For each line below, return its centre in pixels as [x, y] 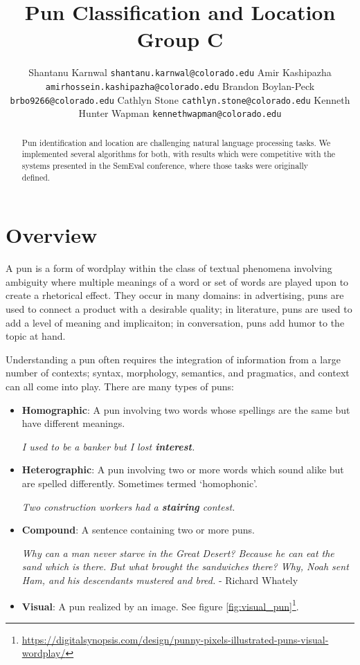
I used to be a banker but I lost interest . [108, 446]
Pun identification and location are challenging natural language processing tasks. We [176, 142]
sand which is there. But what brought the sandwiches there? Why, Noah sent [185, 566]
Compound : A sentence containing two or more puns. [138, 530]
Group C [180, 39]
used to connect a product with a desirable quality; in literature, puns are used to [179, 309]
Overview [52, 235]
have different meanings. [73, 423]
